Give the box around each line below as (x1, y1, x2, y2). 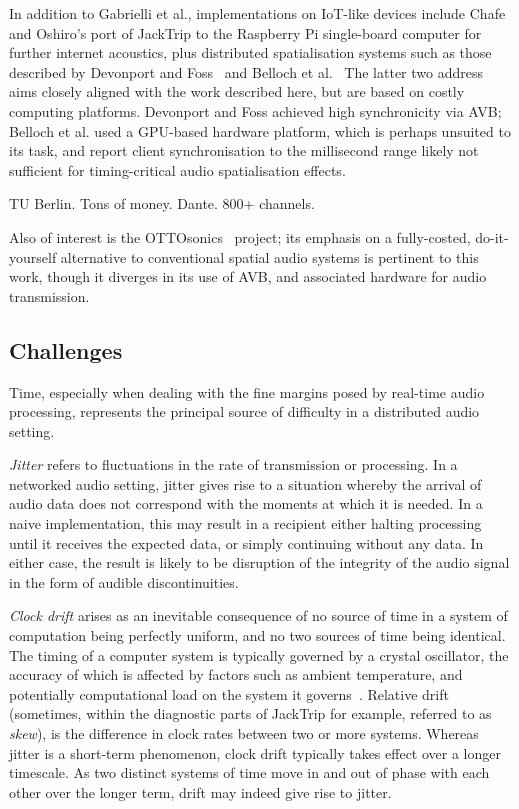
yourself (9, 246, 57, 267)
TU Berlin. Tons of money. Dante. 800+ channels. (9, 193, 315, 214)
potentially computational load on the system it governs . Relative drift (9, 683, 449, 704)
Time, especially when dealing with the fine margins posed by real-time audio (9, 381, 485, 402)
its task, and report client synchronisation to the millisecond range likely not (9, 140, 479, 161)
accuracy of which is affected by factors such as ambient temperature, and (9, 664, 463, 685)
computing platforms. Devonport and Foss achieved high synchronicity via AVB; (9, 100, 502, 121)
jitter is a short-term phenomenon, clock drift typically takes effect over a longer (9, 742, 501, 763)
